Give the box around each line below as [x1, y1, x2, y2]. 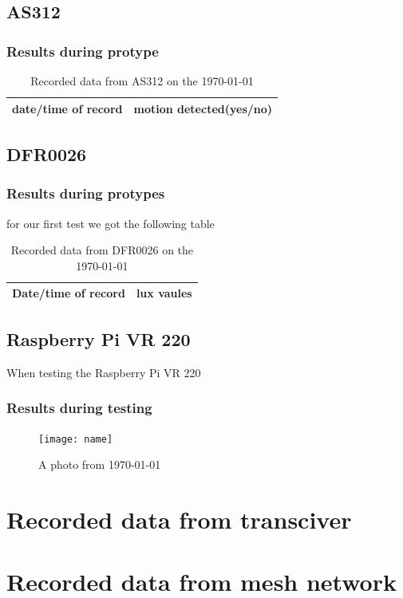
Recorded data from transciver [6, 503, 352, 536]
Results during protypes [6, 183, 165, 203]
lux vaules [136, 285, 192, 301]
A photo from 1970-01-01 [38, 456, 161, 473]
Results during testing [6, 398, 152, 418]
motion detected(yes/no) [133, 100, 273, 116]
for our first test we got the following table [6, 214, 215, 231]
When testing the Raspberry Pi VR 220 [6, 364, 201, 380]
